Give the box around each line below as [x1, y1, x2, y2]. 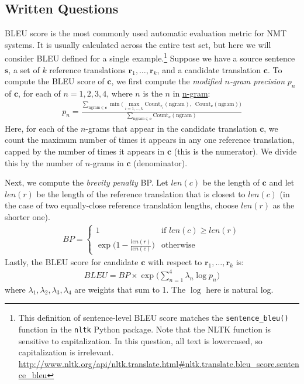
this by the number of [5, 156, 83, 169]
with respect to [147, 255, 202, 268]
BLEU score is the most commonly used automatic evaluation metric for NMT [5, 27, 287, 39]
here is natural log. [206, 283, 274, 295]
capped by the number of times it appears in [5, 145, 165, 157]
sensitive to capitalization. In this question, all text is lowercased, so [18, 334, 262, 347]
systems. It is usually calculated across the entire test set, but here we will [5, 38, 271, 50]
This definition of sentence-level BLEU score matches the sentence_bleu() [18, 311, 289, 324]
